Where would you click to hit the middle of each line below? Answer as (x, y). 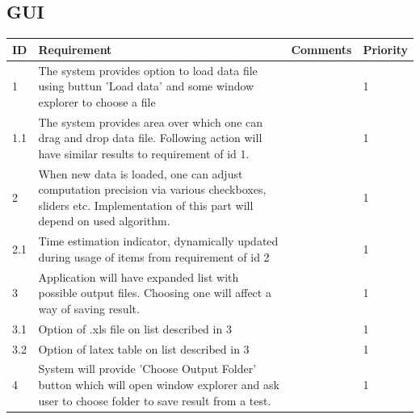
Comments (321, 49)
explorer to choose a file (97, 101)
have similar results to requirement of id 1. (144, 153)
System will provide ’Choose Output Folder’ (147, 369)
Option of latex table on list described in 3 (144, 348)
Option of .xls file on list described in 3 (135, 328)
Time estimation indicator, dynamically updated (158, 241)
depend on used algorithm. (104, 221)
